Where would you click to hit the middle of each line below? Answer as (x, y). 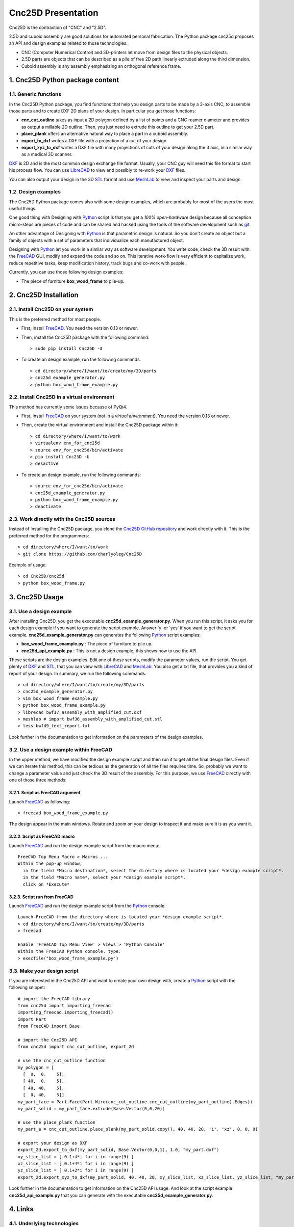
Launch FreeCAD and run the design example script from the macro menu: (84, 845)
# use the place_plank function (57, 1122)
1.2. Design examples (35, 192)
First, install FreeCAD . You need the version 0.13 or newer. (80, 328)
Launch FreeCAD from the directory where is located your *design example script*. (121, 917)
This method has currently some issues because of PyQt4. (68, 407)
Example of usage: (28, 565)
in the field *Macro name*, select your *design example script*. (104, 878)
